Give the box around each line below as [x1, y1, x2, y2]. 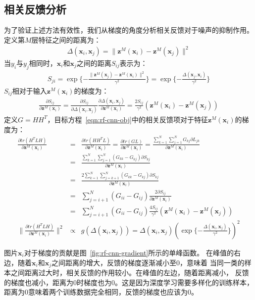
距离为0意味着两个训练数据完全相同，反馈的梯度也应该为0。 [4, 287, 198, 297]
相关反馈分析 [4, 1, 66, 17]
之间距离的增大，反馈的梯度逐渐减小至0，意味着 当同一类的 [51, 257, 245, 267]
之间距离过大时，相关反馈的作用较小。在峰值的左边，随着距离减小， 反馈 [10, 267, 249, 277]
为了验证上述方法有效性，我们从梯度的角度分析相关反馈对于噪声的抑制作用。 [4, 25, 254, 35]
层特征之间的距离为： [31, 34, 101, 45]
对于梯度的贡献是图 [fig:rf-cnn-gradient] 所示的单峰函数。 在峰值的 [24, 247, 234, 257]
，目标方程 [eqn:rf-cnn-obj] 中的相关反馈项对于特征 [47, 114, 208, 124]
